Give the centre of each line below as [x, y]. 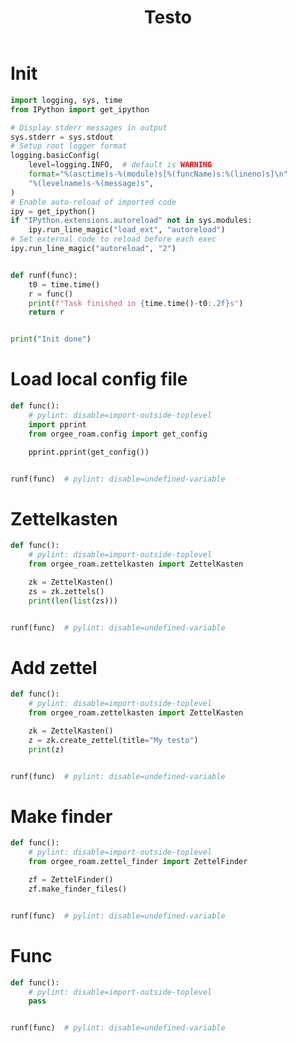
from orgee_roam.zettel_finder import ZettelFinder [138, 862]
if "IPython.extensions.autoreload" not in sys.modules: [131, 221]
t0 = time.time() [64, 284]
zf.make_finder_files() [78, 889]
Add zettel [54, 667]
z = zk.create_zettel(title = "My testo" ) [113, 740]
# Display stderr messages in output [89, 127]
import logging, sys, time [66, 100]
